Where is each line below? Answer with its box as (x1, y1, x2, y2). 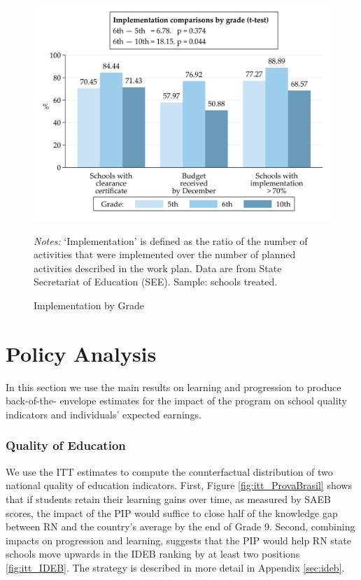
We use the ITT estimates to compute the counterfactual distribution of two (6, 464, 333, 479)
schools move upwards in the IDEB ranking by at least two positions (6, 546, 300, 561)
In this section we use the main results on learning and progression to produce (6, 379, 341, 394)
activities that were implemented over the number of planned (34, 247, 296, 262)
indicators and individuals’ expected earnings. (6, 406, 201, 421)
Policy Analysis (6, 339, 157, 367)
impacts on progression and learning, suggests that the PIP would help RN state (6, 532, 351, 547)
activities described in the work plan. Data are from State (34, 260, 282, 275)
